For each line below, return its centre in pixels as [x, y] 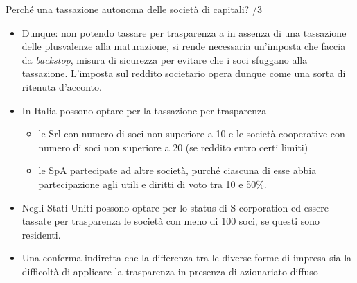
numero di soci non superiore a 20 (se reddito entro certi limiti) [173, 147]
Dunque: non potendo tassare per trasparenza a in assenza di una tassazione [184, 32]
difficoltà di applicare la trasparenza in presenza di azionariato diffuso [170, 271]
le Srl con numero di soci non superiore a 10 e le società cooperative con [192, 134]
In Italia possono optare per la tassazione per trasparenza [144, 110]
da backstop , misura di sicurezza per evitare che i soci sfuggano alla [165, 59]
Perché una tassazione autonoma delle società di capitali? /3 [134, 9]
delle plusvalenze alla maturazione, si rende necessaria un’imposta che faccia [184, 46]
